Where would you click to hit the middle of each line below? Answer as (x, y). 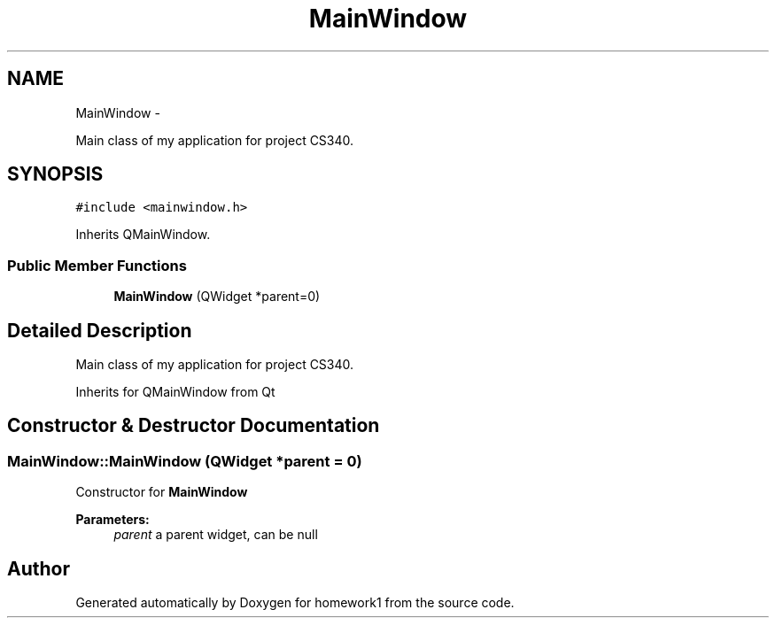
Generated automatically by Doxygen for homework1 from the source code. (295, 603)
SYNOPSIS (55, 174)
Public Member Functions (97, 265)
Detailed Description (100, 330)
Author (39, 568)
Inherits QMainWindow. (143, 235)
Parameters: (113, 520)
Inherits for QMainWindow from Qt (175, 392)
